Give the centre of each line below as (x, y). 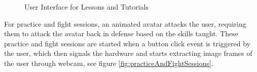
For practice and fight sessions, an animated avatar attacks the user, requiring (125, 23)
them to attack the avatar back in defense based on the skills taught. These (121, 33)
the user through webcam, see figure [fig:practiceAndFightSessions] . (109, 63)
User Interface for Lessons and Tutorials (86, 7)
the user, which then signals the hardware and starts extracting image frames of (128, 53)
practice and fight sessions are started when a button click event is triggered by (127, 43)
